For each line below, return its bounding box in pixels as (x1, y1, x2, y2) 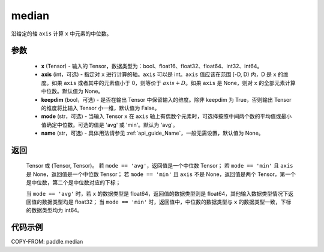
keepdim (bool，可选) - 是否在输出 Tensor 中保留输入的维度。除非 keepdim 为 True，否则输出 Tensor (41, 96, 292, 103)
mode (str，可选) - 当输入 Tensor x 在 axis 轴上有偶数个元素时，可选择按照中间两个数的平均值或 (41, 113, 281, 120)
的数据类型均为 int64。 (26, 207, 83, 214)
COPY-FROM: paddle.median (11, 238, 83, 245)
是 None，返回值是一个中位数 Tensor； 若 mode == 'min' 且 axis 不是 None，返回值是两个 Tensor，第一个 (26, 171, 296, 178)
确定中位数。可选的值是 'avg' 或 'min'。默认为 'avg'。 (46, 121, 178, 128)
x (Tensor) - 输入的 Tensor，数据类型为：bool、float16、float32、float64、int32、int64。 (41, 62, 263, 69)
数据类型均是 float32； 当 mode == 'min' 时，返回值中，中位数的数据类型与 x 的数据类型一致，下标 (41, 198, 292, 206)
